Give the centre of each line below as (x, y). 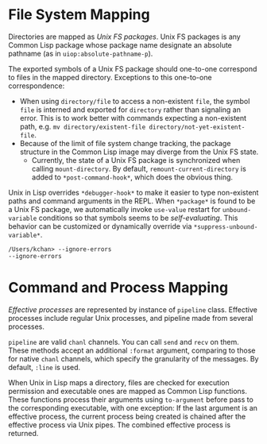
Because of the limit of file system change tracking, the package (125, 143)
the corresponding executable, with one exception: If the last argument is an (133, 407)
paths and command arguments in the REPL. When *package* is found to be (132, 201)
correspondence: (37, 86)
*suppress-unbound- (226, 227)
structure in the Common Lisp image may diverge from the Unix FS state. (139, 152)
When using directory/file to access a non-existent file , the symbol (135, 101)
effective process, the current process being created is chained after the (127, 416)
